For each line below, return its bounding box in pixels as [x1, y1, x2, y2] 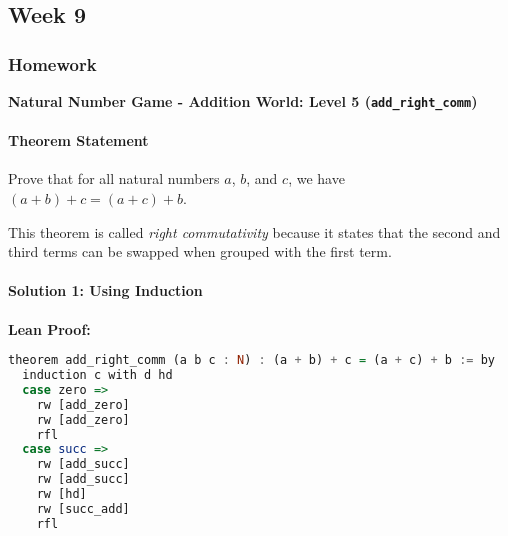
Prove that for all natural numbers [8, 168, 220, 189]
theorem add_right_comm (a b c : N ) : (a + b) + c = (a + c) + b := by [8, 353, 495, 368]
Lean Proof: [8, 318, 91, 339]
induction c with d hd [22, 368, 173, 383]
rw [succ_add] [36, 501, 130, 516]
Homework [8, 51, 97, 76]
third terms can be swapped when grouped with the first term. [8, 241, 392, 262]
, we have [288, 168, 345, 189]
